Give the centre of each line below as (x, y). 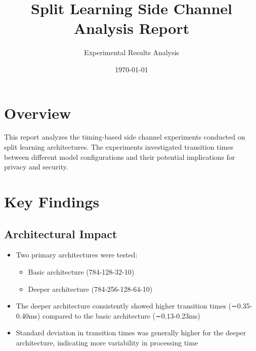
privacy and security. (36, 167)
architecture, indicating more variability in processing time (107, 342)
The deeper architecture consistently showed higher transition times (121, 306)
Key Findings (52, 201)
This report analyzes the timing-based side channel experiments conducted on (125, 137)
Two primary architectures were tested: (77, 255)
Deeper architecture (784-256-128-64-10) (90, 289)
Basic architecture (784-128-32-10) (81, 271)
